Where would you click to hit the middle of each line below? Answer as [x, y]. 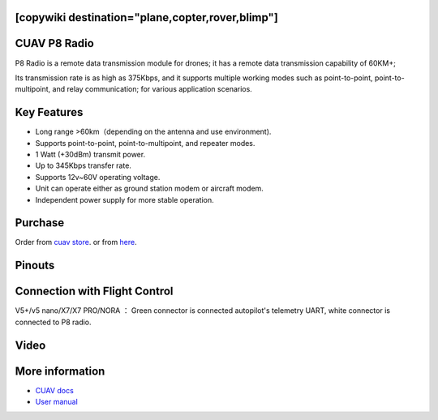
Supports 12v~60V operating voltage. [98, 177]
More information [60, 371]
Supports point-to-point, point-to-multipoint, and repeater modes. [145, 143]
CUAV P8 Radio [55, 43]
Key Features [49, 112]
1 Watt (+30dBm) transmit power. [90, 154]
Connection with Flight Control [94, 291]
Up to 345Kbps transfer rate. [83, 165]
